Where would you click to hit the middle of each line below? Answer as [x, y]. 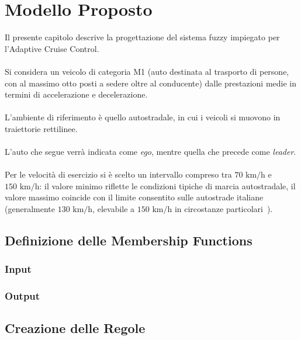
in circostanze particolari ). [224, 209]
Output [23, 296]
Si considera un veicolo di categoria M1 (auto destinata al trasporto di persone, [147, 71]
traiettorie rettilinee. [41, 128]
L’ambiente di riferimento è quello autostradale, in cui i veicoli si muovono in [143, 117]
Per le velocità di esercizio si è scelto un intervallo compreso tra [118, 174]
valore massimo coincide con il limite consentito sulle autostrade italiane [134, 197]
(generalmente [30, 209]
